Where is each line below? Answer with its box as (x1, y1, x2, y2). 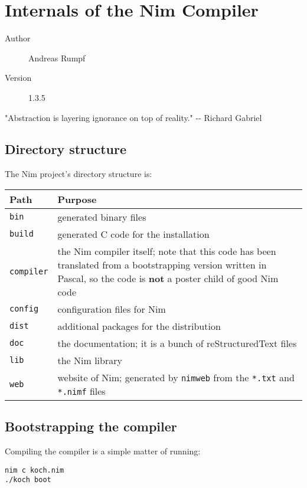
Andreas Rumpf (28, 51, 86, 64)
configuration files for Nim (57, 302, 166, 316)
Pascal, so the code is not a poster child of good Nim (57, 271, 279, 285)
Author (5, 32, 31, 44)
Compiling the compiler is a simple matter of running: (5, 445, 201, 457)
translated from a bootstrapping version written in (57, 257, 267, 271)
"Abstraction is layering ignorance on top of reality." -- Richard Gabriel (5, 111, 262, 123)
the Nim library (57, 353, 122, 367)
